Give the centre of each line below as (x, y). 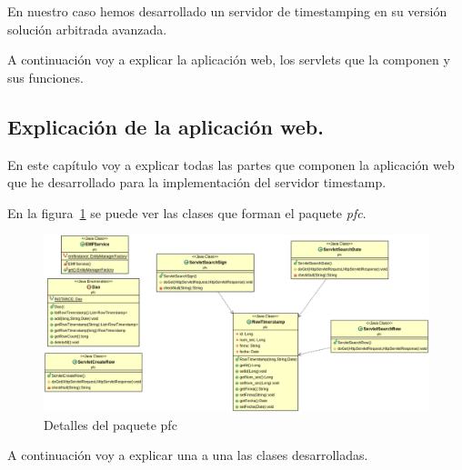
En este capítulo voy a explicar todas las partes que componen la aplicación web (231, 164)
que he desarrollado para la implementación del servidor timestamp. (197, 182)
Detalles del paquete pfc (110, 424)
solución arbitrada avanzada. (87, 29)
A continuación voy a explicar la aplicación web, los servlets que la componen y (229, 60)
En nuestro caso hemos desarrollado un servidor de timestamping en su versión (227, 11)
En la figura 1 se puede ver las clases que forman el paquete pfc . (187, 212)
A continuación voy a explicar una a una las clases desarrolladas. (188, 455)
